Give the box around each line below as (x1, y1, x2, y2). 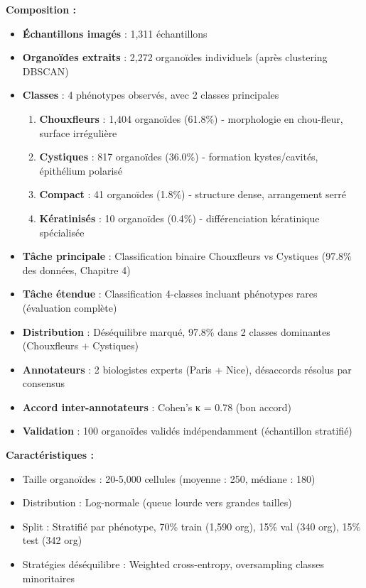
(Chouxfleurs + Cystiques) (22, 338, 139, 353)
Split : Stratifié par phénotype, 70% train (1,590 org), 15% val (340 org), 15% (22, 518, 361, 533)
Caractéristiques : (6, 447, 94, 462)
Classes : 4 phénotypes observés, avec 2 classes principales (22, 87, 279, 102)
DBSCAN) (22, 63, 69, 78)
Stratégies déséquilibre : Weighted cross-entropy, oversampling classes (22, 557, 325, 572)
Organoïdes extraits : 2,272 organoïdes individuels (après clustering (22, 50, 328, 65)
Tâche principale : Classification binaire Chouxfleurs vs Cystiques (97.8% (22, 249, 352, 263)
